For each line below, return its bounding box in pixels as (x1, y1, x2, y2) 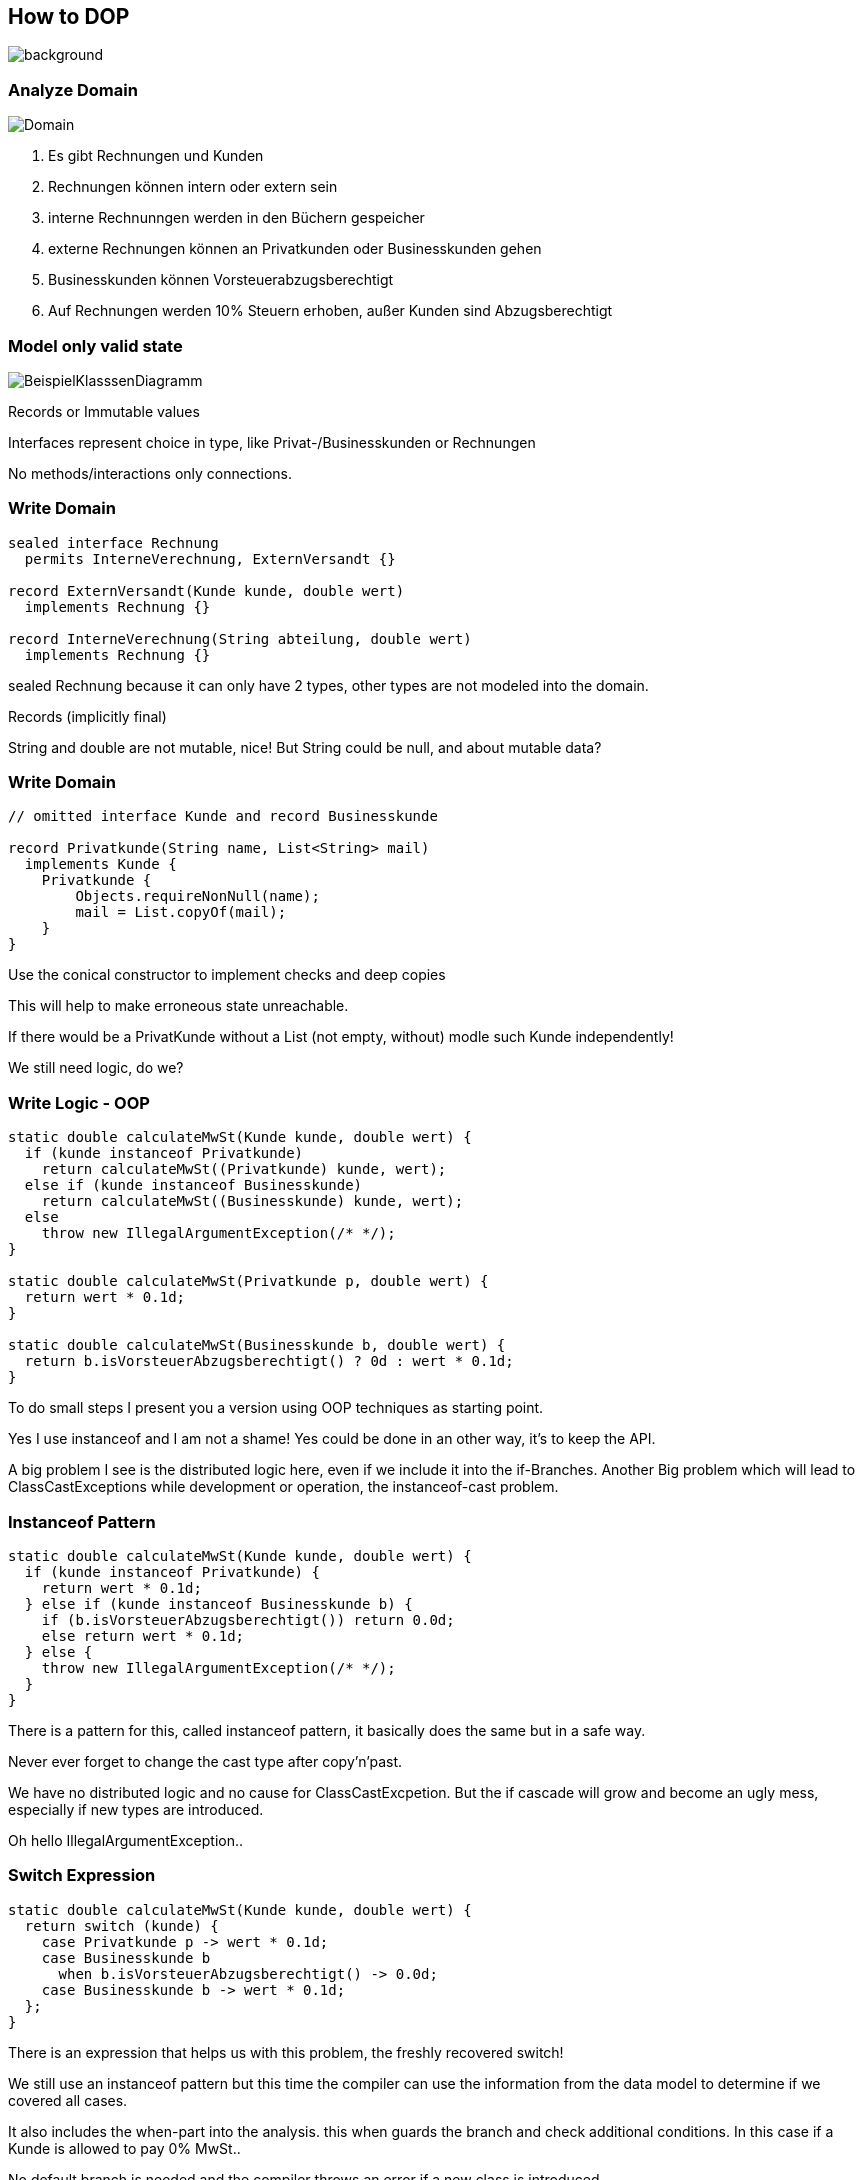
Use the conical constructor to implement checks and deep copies (8, 966, 446, 984)
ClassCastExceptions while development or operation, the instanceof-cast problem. (8, 1478, 559, 1496)
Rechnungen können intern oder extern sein (48, 178, 338, 196)
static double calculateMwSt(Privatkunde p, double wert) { (8, 1273, 489, 1290)
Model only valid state (8, 335, 183, 356)
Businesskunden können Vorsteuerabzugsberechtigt (48, 271, 394, 289)
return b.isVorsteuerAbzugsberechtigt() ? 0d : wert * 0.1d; (24, 1353, 514, 1370)
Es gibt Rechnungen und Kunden (48, 147, 264, 165)
